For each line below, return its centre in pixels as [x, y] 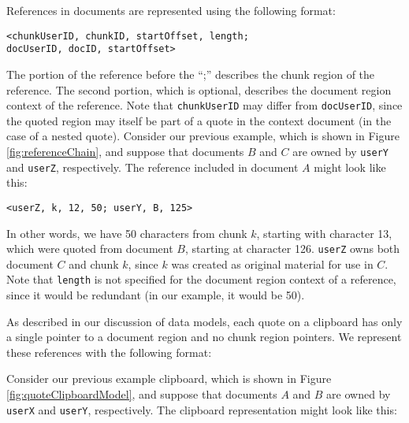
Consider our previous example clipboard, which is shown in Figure [169, 378]
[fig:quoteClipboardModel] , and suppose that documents [142, 393]
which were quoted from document [90, 249]
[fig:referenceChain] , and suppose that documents [125, 151]
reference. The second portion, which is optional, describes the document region [199, 89]
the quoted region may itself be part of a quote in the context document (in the [199, 120]
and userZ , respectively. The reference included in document [152, 167]
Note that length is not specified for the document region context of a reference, [201, 279]
